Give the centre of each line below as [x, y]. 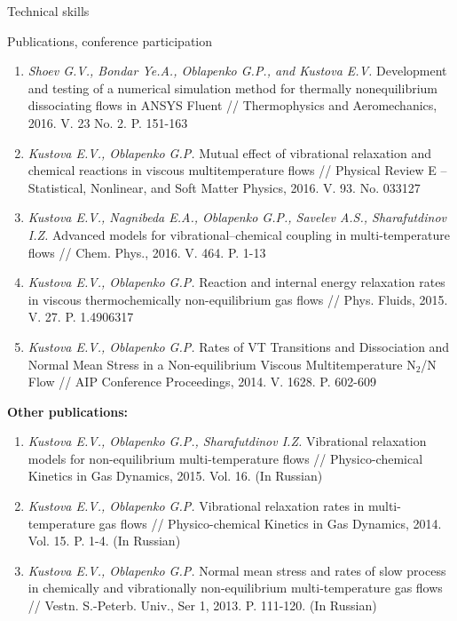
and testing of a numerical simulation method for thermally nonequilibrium [232, 88]
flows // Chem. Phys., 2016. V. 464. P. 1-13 [147, 252]
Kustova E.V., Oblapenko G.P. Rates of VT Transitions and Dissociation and [239, 346]
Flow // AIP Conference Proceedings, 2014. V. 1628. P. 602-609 [202, 382]
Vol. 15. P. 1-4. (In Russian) [104, 541]
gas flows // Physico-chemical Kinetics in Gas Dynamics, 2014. [270, 523]
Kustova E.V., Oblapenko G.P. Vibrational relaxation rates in [196, 506]
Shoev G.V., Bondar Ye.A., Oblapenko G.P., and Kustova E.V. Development [237, 71]
